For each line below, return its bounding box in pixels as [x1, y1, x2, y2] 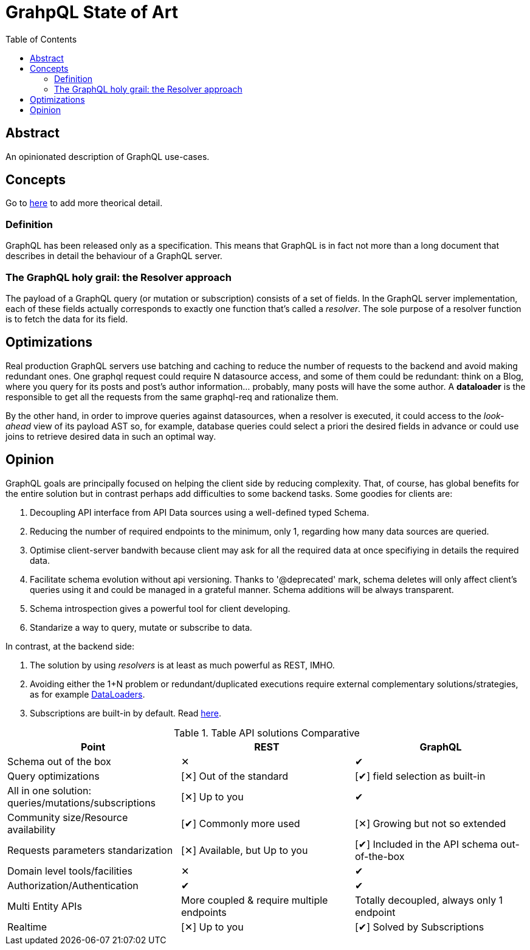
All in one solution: [7, 784, 92, 797]
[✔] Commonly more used [181, 817, 300, 830]
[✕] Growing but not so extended [354, 817, 506, 830]
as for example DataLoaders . [30, 688, 145, 699]
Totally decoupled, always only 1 [354, 893, 503, 906]
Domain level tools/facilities [7, 864, 132, 877]
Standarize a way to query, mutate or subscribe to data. [30, 622, 252, 633]
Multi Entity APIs [7, 900, 82, 912]
